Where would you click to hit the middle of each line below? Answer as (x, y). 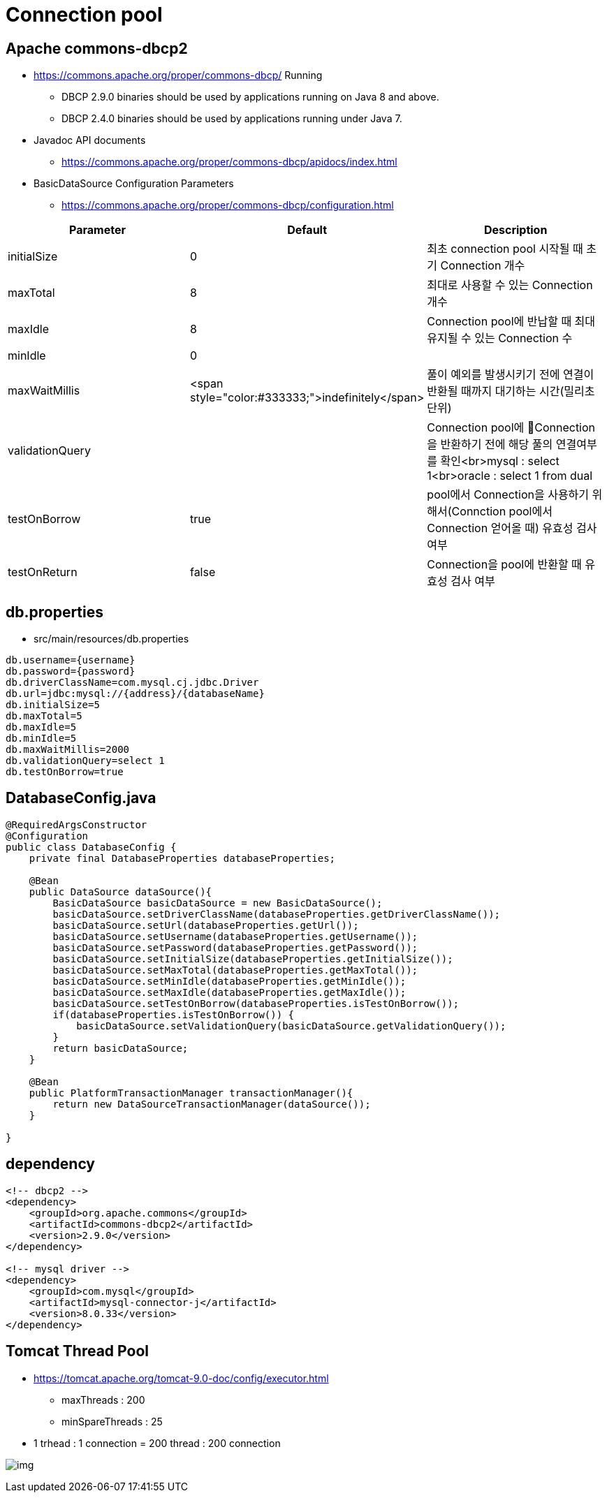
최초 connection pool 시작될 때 (505, 249)
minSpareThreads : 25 (112, 1421)
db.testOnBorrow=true (65, 772)
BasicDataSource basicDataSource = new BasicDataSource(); (218, 903)
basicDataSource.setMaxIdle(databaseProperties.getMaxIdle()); (229, 992)
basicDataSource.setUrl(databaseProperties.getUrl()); (206, 925)
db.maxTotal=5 (44, 716)
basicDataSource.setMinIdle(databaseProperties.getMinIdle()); (229, 981)
